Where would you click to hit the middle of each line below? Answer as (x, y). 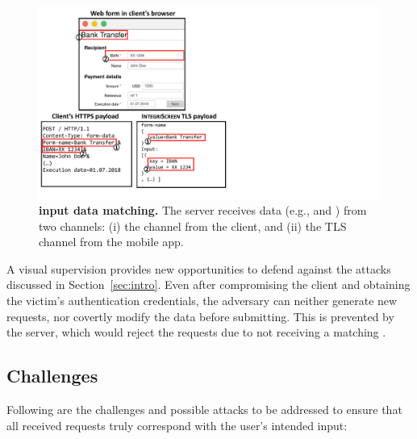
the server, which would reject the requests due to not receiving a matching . (196, 332)
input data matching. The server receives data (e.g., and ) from (203, 210)
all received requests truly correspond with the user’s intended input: (177, 425)
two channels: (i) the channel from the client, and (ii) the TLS (193, 226)
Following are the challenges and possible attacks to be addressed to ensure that (204, 410)
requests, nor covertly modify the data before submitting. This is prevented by (200, 316)
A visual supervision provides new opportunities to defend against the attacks (199, 268)
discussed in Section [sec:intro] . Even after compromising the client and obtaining (208, 284)
